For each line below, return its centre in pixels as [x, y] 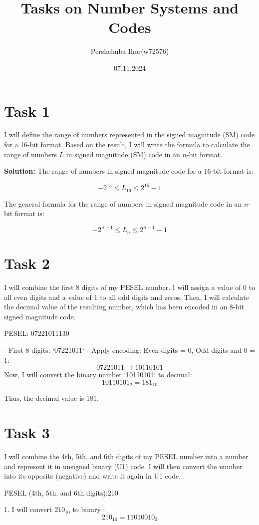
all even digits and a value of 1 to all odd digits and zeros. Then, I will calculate [127, 297]
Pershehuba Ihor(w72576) [130, 51]
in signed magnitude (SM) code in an [123, 154]
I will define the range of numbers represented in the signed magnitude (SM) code [129, 134]
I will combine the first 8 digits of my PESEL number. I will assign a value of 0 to [130, 287]
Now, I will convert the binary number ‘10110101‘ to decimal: [98, 375]
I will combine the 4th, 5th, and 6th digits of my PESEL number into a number [126, 456]
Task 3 [27, 432]
